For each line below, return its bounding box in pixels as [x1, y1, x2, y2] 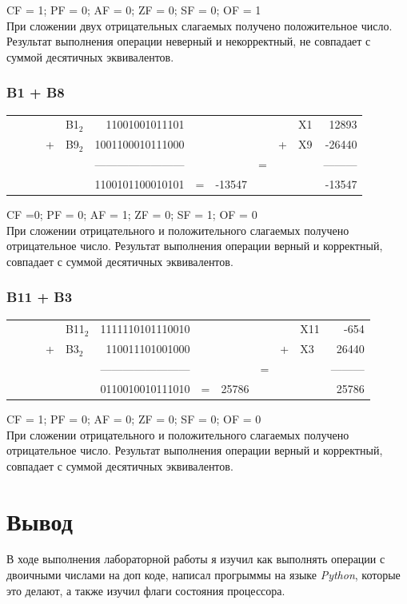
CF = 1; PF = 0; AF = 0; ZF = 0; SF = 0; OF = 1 [6, 2, 261, 18]
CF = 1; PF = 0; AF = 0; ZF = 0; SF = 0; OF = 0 [6, 410, 261, 427]
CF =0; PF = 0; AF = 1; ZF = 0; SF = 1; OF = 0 [6, 205, 257, 222]
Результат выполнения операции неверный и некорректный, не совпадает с [6, 33, 371, 50]
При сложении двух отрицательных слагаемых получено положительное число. [6, 17, 393, 34]
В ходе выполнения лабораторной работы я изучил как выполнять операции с [6, 550, 385, 567]
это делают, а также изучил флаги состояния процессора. [6, 582, 285, 598]
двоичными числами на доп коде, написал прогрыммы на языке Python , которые [6, 566, 401, 583]
